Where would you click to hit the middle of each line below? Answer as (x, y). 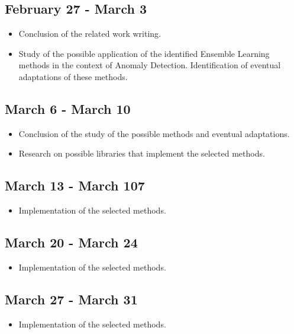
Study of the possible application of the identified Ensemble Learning (144, 53)
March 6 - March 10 (68, 108)
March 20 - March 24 (71, 242)
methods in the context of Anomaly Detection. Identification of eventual (150, 65)
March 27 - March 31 (71, 299)
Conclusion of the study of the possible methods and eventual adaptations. (154, 133)
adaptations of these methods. (73, 76)
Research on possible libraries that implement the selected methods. (142, 153)
